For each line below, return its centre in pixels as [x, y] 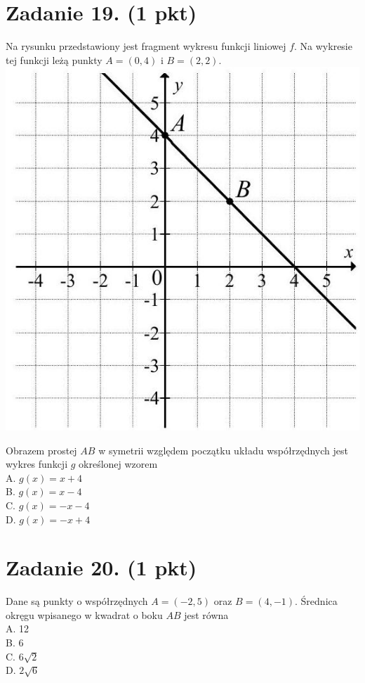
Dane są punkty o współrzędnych [77, 601]
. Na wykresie [323, 46]
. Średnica [316, 601]
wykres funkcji [37, 464]
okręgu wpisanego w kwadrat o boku [84, 614]
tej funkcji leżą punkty [54, 59]
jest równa [206, 614]
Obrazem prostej [41, 450]
